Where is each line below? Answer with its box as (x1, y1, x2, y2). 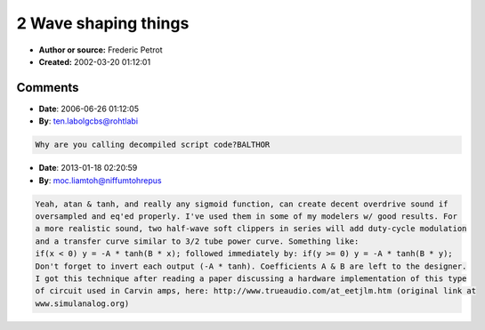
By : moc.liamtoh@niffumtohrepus (38, 174, 162, 186)
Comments (16, 80, 79, 95)
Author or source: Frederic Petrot (38, 44, 164, 55)
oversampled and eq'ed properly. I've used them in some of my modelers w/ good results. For (35, 211, 458, 221)
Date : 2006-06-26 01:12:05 (38, 103, 140, 114)
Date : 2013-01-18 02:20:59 (38, 163, 138, 173)
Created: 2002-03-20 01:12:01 (38, 56, 151, 67)
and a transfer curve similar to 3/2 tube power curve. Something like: (35, 236, 360, 246)
